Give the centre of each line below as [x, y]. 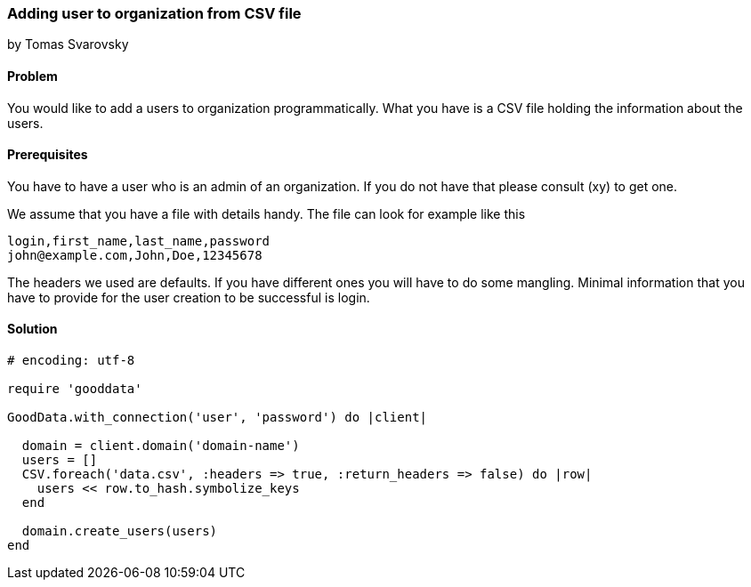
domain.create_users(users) [120, 531]
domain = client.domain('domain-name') [161, 446]
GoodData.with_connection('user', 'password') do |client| [218, 418]
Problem [32, 76]
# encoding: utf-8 [71, 361]
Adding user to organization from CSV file [154, 13]
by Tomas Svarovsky [68, 44]
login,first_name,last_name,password [139, 241]
